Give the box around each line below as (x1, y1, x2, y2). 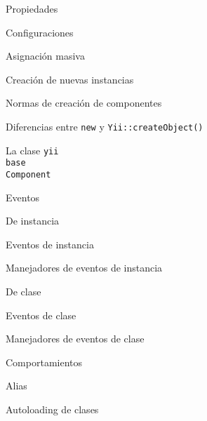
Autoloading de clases (6, 401, 99, 416)
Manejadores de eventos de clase (6, 331, 145, 346)
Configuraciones (6, 25, 74, 39)
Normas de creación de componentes (6, 95, 162, 110)
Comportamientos (6, 354, 83, 369)
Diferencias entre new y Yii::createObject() (6, 119, 203, 133)
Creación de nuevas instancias (6, 72, 134, 86)
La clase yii (6, 142, 59, 157)
